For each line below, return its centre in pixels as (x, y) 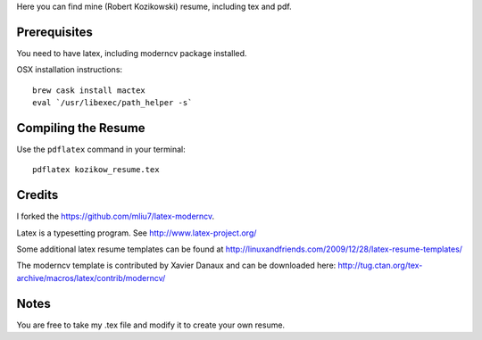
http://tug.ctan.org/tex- (380, 265)
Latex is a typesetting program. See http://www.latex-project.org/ (137, 233)
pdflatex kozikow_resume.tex (96, 170)
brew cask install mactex (89, 90)
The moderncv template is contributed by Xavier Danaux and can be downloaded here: (176, 265)
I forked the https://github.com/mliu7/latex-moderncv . (116, 216)
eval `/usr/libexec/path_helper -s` (112, 103)
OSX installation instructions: (70, 70)
